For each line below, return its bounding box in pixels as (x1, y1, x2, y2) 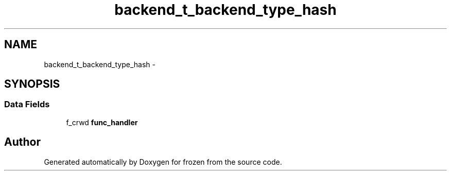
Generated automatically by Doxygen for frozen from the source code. (44, 157, 282, 166)
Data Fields (4, 99, 50, 110)
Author (4, 135, 41, 149)
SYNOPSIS (4, 77, 60, 91)
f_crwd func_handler (66, 118, 138, 127)
